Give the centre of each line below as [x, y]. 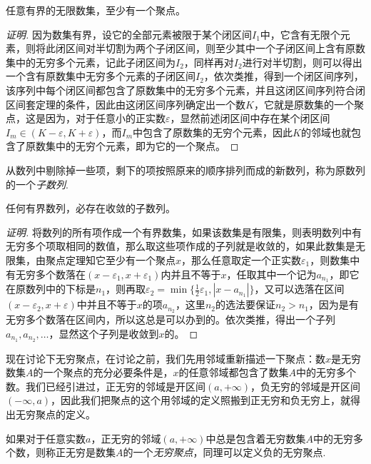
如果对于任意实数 [46, 438]
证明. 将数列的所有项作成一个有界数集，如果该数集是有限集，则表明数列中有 [184, 232]
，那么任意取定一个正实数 [242, 259]
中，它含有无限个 [300, 34]
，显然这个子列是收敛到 [104, 333]
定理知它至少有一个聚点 [120, 259]
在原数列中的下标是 [51, 289]
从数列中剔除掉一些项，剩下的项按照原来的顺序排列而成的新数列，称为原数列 [185, 170]
